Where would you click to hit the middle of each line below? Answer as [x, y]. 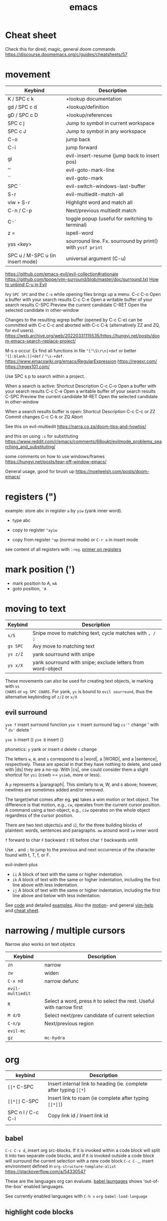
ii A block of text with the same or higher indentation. [68, 874]
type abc [21, 520]
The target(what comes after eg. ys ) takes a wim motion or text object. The [82, 799]
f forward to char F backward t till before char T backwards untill [71, 840]
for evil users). [20, 330]
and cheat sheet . [22, 910]
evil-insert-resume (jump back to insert [113, 155]
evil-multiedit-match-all [95, 194]
